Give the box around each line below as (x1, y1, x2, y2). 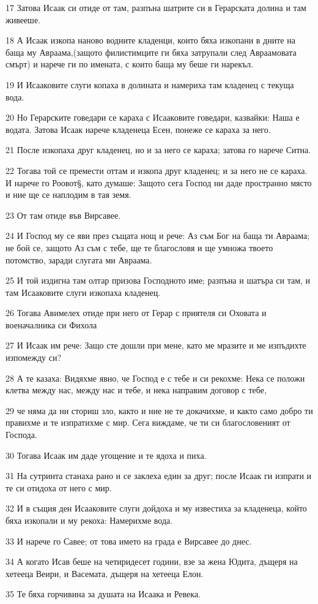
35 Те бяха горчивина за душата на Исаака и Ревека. (6, 587, 201, 600)
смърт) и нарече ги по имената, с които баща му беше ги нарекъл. (6, 58, 254, 70)
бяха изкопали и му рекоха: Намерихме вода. (6, 514, 173, 526)
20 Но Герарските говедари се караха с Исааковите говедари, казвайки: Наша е (6, 111, 300, 124)
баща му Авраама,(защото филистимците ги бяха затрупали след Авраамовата (6, 45, 297, 58)
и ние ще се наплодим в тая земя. (6, 188, 131, 201)
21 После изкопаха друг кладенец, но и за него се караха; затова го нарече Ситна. (6, 143, 311, 156)
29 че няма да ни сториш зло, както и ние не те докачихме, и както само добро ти (6, 404, 313, 417)
